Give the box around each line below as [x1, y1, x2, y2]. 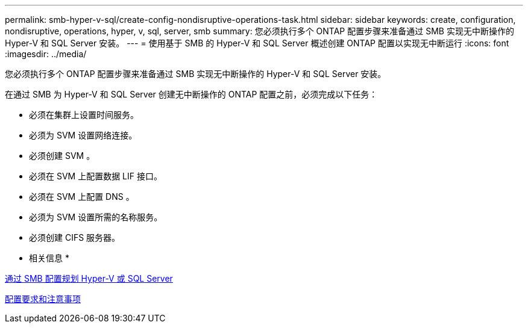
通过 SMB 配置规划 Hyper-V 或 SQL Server [5, 273, 173, 283]
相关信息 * [29, 253, 69, 263]
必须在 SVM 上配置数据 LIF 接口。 [29, 171, 162, 181]
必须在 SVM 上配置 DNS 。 [29, 191, 134, 202]
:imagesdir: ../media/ [5, 49, 87, 59]
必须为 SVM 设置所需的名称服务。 [29, 212, 163, 222]
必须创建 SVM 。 [29, 150, 95, 161]
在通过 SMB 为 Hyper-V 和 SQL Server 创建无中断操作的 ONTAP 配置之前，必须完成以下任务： [5, 89, 378, 99]
